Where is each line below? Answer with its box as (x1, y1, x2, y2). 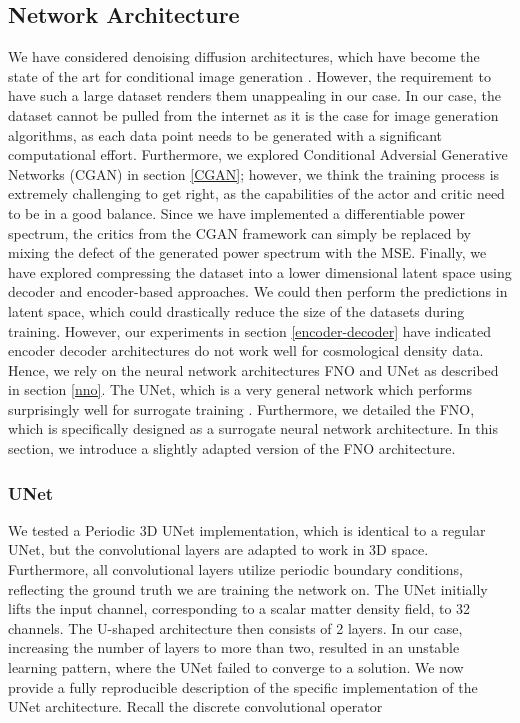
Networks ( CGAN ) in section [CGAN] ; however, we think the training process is (8, 163, 500, 184)
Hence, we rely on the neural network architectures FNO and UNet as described (8, 359, 499, 380)
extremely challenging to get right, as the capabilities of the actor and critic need (8, 183, 505, 204)
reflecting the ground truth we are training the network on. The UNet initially (8, 578, 488, 599)
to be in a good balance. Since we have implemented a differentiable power (8, 202, 465, 223)
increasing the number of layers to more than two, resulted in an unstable (8, 637, 460, 658)
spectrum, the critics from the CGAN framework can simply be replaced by (8, 222, 471, 243)
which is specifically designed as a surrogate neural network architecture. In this (8, 418, 498, 439)
